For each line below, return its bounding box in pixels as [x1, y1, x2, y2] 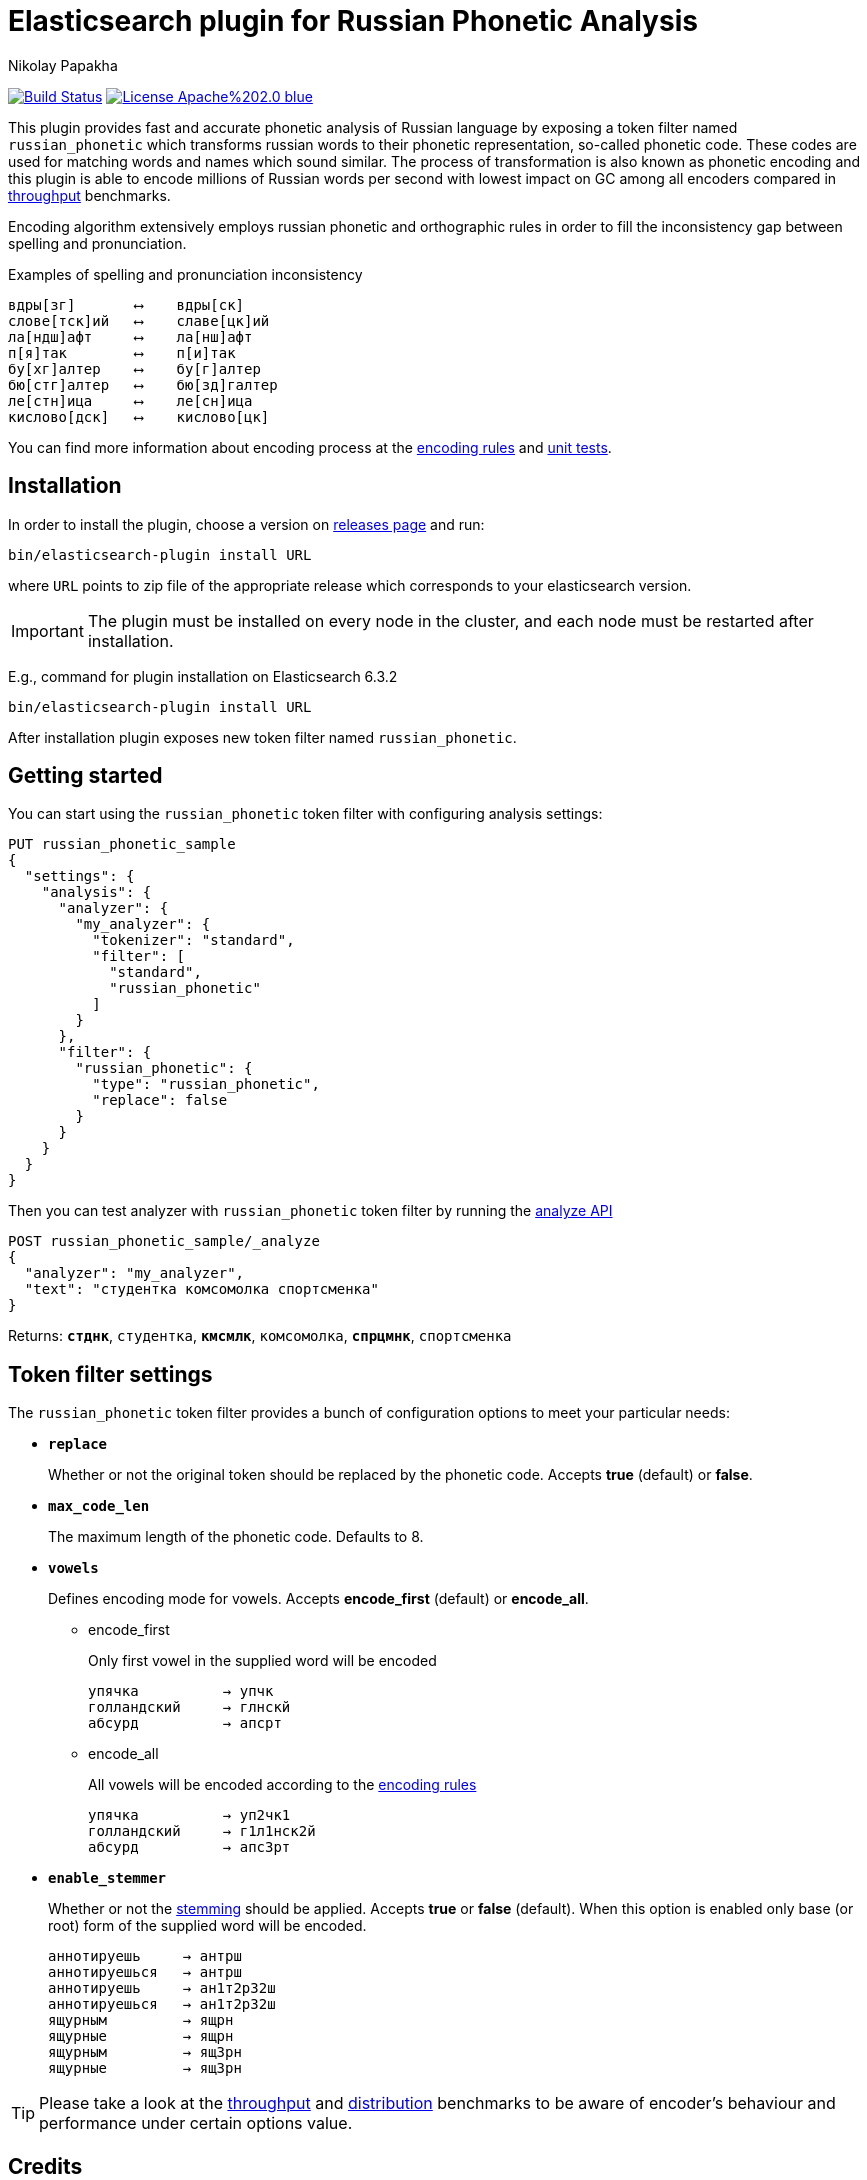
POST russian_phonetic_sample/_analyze [8, 1233, 320, 1250]
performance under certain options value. [39, 2113, 353, 2134]
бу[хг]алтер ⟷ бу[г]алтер [8, 360, 261, 377]
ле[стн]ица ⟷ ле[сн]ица [8, 392, 253, 409]
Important [11, 620, 84, 641]
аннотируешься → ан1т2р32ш [48, 1996, 276, 2013]
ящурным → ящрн [48, 2012, 234, 2029]
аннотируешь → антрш [48, 1948, 242, 1965]
